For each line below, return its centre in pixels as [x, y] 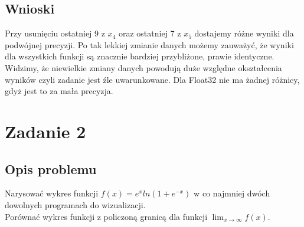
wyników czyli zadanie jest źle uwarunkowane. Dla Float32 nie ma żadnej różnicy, [152, 79]
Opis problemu [51, 168]
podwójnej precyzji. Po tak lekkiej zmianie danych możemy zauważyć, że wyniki [149, 44]
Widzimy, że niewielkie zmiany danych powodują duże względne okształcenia [143, 67]
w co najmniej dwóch [232, 193]
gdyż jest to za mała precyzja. [59, 91]
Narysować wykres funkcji [52, 193]
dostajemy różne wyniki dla [244, 33]
